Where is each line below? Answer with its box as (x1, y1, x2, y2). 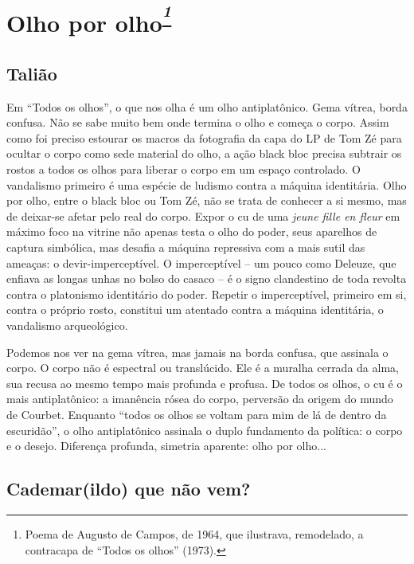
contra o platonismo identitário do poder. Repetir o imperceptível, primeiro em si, (6, 285, 407, 302)
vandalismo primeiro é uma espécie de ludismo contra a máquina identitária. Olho (6, 176, 407, 193)
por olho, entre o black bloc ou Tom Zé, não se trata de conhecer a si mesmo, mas (6, 192, 407, 209)
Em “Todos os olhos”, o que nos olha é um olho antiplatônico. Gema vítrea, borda (6, 98, 408, 115)
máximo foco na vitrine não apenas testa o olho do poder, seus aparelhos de (6, 223, 377, 240)
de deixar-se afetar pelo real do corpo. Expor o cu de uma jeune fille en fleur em (6, 207, 400, 224)
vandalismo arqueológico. (6, 316, 128, 333)
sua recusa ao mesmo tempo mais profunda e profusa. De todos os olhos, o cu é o (6, 374, 403, 391)
